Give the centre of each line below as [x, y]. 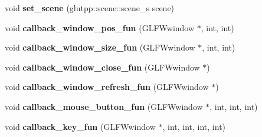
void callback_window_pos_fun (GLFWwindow [100, 27]
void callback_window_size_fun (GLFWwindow [100, 47]
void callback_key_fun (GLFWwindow [80, 126]
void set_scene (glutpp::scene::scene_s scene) [90, 8]
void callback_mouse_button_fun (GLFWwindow [104, 106]
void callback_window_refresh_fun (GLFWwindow [107, 87]
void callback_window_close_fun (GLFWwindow [102, 67]
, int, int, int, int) [194, 126]
